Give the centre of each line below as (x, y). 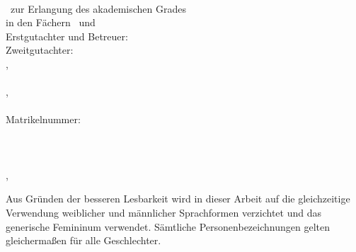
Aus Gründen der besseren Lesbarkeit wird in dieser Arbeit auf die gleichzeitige (178, 199)
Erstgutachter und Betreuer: (67, 36)
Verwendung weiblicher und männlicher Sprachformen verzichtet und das (164, 212)
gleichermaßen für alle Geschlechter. (84, 240)
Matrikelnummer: (43, 119)
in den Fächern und (51, 22)
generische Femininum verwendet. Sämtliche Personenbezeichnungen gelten (168, 226)
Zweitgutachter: (40, 50)
